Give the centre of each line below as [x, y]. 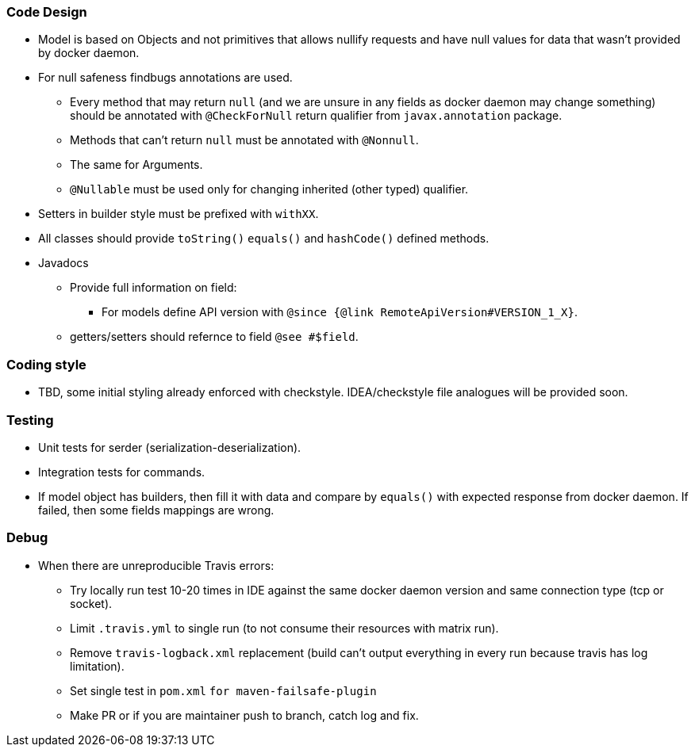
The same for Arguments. [136, 165]
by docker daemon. [89, 53]
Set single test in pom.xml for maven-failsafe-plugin [223, 690]
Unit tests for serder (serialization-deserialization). [170, 447]
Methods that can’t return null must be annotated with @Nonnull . [244, 140]
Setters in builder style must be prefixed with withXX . [179, 214]
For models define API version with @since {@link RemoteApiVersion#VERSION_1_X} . [340, 312]
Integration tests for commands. [122, 472]
